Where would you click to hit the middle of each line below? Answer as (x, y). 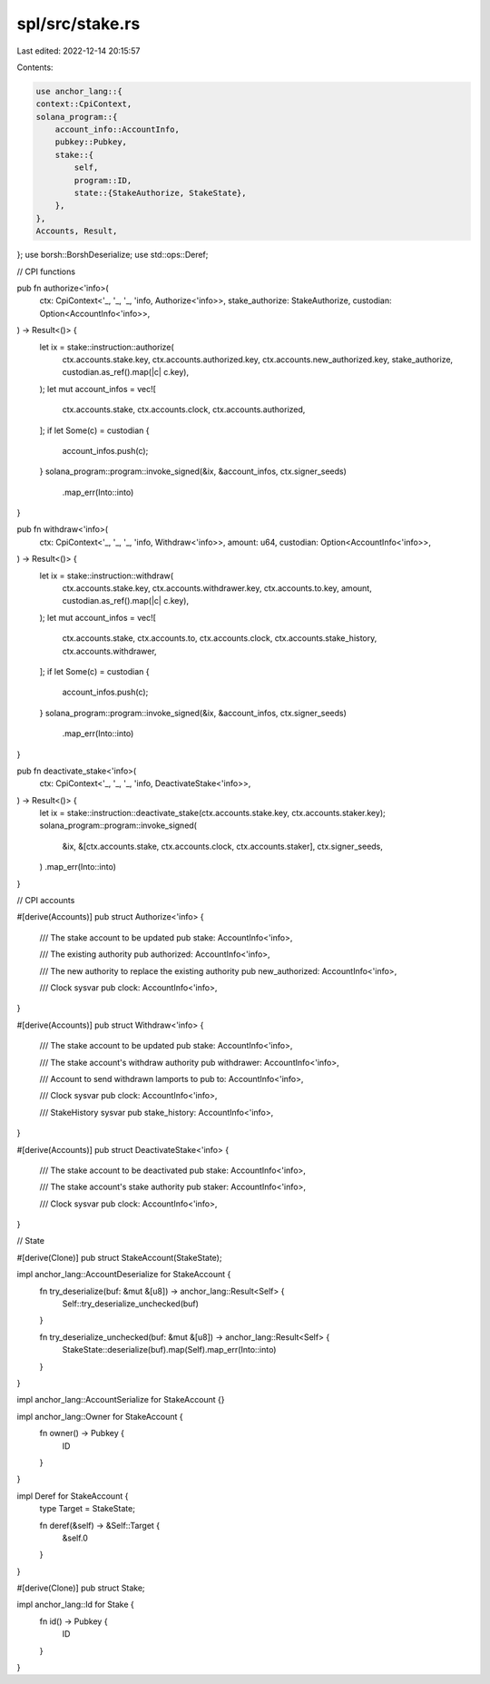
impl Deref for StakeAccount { (73, 1496)
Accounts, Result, (77, 231)
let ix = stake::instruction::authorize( (107, 347)
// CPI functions (46, 271)
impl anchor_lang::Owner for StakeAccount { (100, 1416)
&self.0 (75, 1538)
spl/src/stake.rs (78, 24)
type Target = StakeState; (88, 1509)
